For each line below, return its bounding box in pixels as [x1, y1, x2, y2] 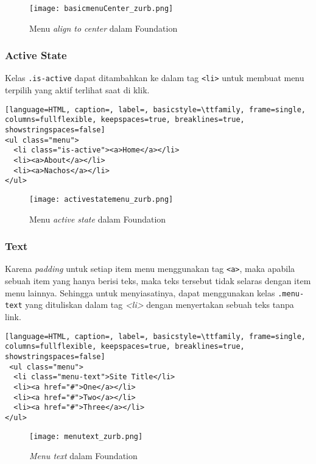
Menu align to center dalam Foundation [29, 21, 178, 34]
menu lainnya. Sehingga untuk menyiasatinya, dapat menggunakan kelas [5, 286, 275, 299]
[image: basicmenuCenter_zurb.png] [29, 4, 174, 13]
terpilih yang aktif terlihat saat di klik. [5, 84, 150, 96]
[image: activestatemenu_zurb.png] [29, 195, 174, 204]
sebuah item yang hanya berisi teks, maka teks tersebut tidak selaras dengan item [5, 274, 311, 287]
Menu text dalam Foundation [29, 449, 138, 462]
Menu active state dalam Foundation [29, 212, 166, 225]
